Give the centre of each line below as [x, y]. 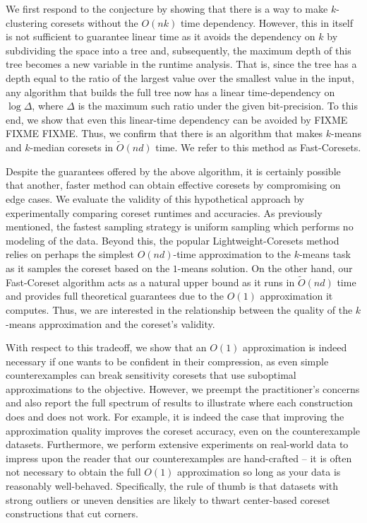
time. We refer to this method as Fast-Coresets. [258, 147]
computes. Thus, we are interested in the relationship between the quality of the [179, 309]
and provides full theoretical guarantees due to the [115, 296]
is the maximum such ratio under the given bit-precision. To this [218, 106]
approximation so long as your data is [259, 472]
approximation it [296, 296]
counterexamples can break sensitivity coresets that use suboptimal [151, 375]
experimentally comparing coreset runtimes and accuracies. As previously [164, 212]
